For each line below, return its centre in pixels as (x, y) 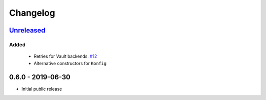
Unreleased (27, 30)
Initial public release (42, 89)
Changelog (32, 13)
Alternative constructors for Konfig (70, 63)
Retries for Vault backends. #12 (65, 56)
